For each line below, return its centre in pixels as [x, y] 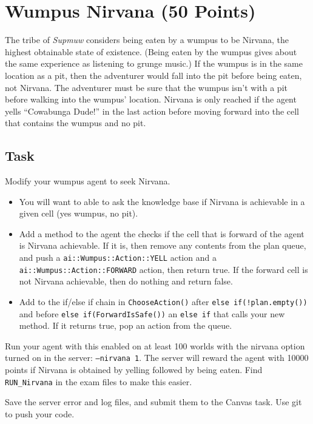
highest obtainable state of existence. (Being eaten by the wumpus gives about [151, 51]
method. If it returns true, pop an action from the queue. [126, 325]
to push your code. [40, 413]
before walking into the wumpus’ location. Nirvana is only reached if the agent [151, 99]
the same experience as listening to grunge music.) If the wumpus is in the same [154, 63]
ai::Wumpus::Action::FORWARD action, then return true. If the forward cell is [163, 269]
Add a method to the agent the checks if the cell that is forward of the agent [162, 233]
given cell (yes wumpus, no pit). [79, 213]
